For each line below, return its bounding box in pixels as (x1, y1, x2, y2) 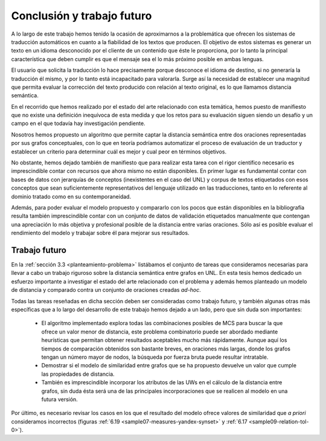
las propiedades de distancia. (41, 370, 115, 378)
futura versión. (41, 396, 78, 403)
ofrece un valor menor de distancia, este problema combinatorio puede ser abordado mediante (41, 328, 278, 335)
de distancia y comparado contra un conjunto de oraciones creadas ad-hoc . (11, 286, 202, 294)
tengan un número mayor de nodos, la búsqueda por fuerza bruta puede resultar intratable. (41, 353, 269, 361)
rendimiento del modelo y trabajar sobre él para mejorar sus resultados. (11, 230, 190, 237)
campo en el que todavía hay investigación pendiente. (11, 120, 145, 127)
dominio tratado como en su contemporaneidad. (11, 193, 132, 200)
